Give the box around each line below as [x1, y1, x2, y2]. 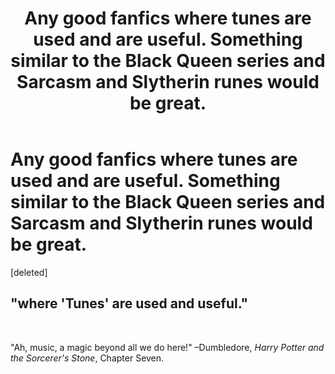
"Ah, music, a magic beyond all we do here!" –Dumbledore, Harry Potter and [10, 341, 325, 353]
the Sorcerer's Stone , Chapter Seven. [10, 352, 165, 364]
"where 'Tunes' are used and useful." [10, 295, 249, 312]
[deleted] [10, 266, 48, 278]
